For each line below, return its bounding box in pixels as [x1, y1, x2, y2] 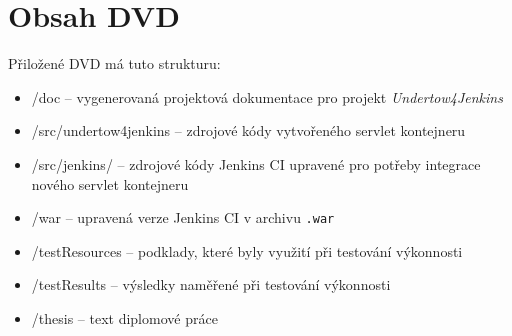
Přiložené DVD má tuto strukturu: [8, 53, 221, 74]
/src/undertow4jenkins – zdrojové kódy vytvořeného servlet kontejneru [31, 120, 466, 141]
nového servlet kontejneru [31, 173, 189, 194]
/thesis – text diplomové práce [31, 307, 218, 328]
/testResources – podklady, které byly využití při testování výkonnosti [31, 240, 463, 261]
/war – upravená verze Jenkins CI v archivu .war [31, 207, 335, 228]
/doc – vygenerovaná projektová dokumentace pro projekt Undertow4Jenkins [31, 86, 503, 107]
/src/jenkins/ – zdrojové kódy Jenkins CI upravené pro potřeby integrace [31, 153, 481, 174]
